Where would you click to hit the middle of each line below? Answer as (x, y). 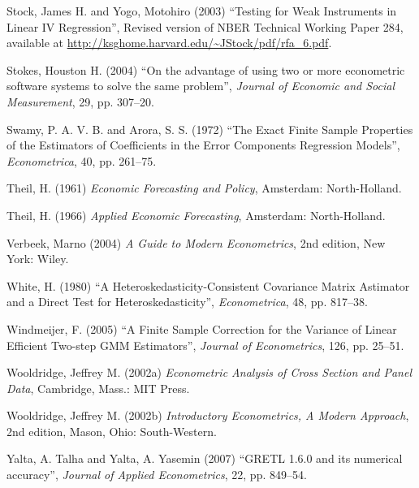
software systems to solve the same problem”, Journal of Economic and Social (201, 86)
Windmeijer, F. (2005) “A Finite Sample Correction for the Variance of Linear (202, 328)
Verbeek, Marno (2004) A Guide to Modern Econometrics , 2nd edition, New (196, 242)
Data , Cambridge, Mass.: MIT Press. (98, 388)
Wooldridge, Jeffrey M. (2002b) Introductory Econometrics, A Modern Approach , (208, 415)
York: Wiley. (38, 259)
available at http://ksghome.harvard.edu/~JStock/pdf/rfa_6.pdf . (169, 43)
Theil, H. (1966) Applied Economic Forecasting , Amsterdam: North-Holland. (196, 215)
